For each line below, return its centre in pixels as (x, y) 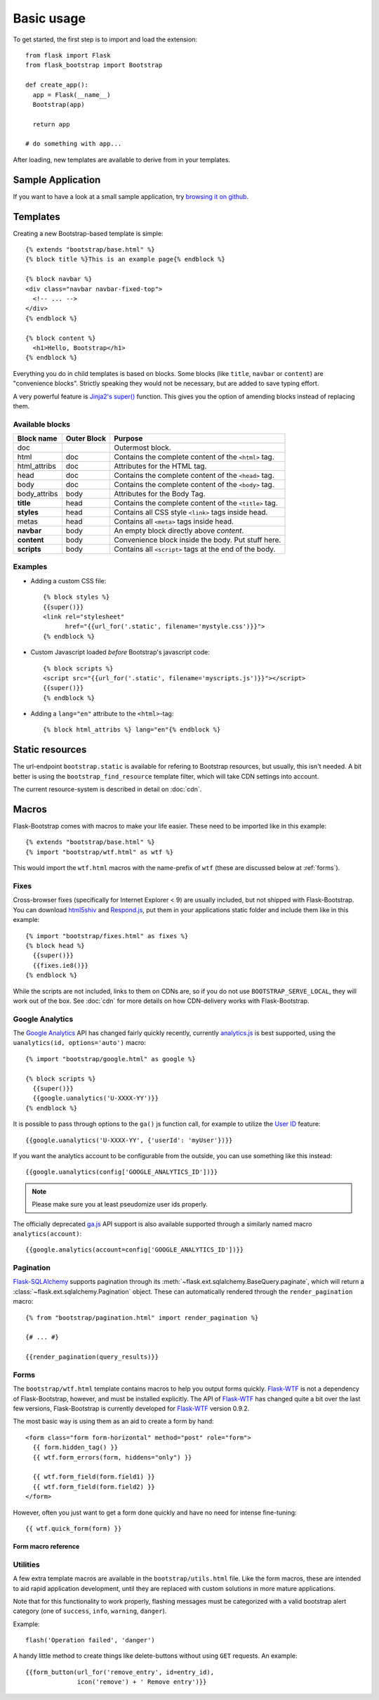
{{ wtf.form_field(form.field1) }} (94, 1477)
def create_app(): (57, 85)
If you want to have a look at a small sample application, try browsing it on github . (131, 196)
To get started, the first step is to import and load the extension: (105, 39)
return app (51, 124)
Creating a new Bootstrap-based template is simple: (88, 233)
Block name (37, 439)
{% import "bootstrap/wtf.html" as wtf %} (100, 852)
